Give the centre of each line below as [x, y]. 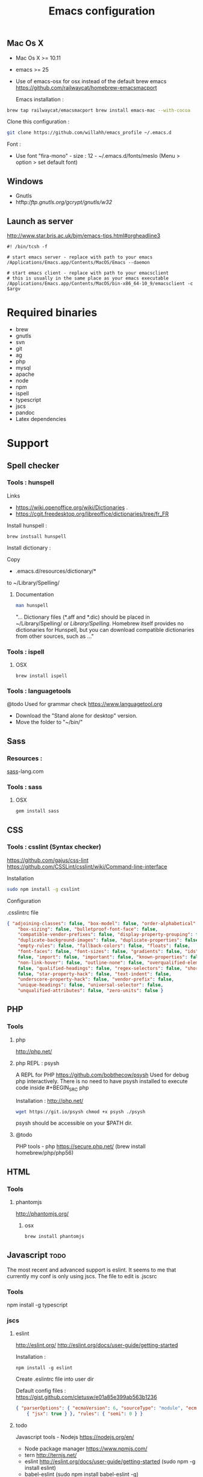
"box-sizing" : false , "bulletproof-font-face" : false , [88, 929]
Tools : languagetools [39, 691]
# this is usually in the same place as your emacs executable [88, 278]
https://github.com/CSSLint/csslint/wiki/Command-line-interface [87, 866]
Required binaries [52, 313]
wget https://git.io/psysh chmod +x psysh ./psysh [80, 1112]
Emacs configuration [102, 11]
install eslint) [40, 1468]
